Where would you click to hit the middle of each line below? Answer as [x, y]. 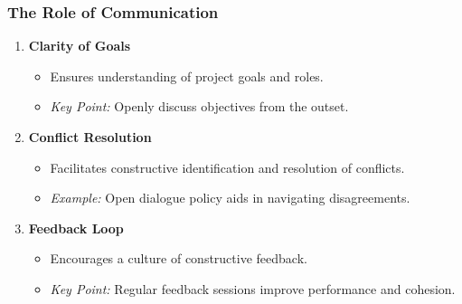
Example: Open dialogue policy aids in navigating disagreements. [230, 198]
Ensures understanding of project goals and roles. [187, 76]
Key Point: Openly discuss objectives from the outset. [199, 106]
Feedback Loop [76, 228]
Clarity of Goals [80, 46]
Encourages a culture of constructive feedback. [179, 258]
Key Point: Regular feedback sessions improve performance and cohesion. [253, 288]
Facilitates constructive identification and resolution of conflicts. [227, 167]
